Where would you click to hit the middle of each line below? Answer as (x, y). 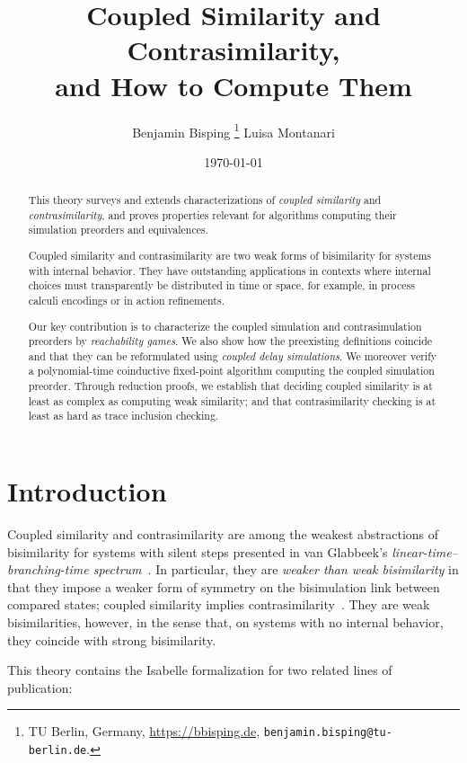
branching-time (48, 569)
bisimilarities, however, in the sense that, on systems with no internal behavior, (225, 622)
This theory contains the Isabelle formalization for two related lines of (200, 670)
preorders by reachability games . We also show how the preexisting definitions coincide (230, 341)
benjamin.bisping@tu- (328, 733)
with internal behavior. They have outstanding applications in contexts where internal (229, 270)
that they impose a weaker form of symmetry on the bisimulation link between (224, 586)
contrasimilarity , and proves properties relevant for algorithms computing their (212, 214)
